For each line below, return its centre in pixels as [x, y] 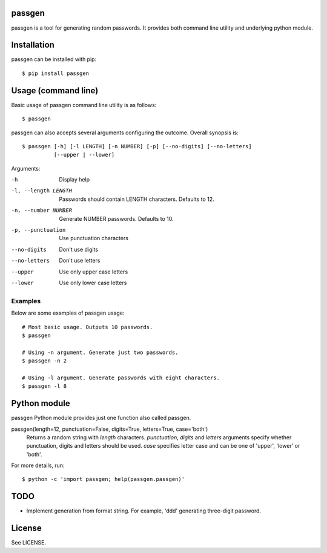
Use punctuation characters [94, 238]
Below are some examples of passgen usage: [68, 313]
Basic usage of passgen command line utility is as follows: [84, 105]
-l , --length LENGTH [42, 191]
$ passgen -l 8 [45, 386]
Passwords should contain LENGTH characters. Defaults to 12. [137, 199]
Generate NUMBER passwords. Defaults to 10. [116, 218]
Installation [33, 45]
